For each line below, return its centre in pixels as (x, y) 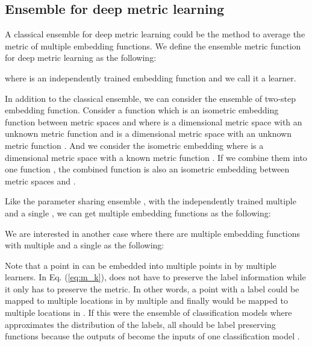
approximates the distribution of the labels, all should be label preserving (140, 324)
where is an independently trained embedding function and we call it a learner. (151, 77)
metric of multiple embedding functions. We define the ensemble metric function (153, 46)
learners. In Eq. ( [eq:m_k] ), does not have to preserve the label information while (155, 277)
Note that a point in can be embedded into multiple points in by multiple (141, 265)
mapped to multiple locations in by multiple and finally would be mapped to (146, 300)
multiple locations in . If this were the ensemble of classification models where (148, 313)
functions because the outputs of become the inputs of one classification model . (152, 336)
